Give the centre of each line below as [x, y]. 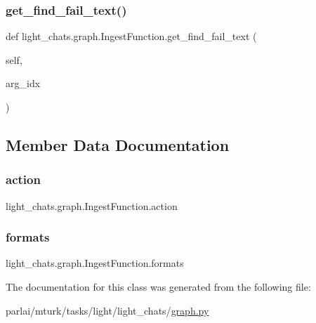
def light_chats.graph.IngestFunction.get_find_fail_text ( [131, 36]
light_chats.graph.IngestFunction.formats [95, 263]
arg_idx [23, 83]
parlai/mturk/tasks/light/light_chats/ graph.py [107, 310]
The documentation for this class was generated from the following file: [158, 286]
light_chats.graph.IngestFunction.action [92, 205]
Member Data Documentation [118, 144]
